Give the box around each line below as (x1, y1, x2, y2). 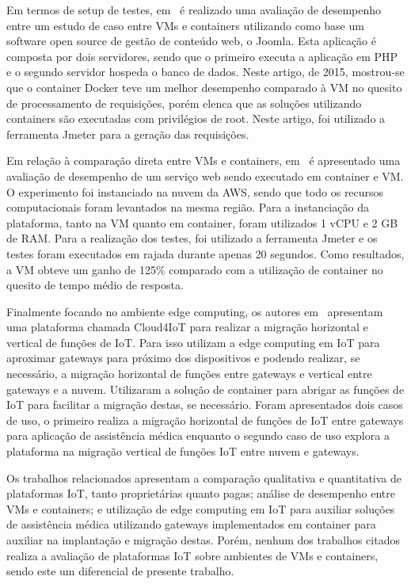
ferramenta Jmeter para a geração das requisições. (6, 125, 249, 142)
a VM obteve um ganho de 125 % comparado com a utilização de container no (6, 261, 383, 277)
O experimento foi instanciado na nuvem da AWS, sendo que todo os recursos (6, 183, 384, 200)
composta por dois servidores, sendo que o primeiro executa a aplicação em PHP (6, 48, 398, 64)
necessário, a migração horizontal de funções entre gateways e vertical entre (6, 365, 372, 382)
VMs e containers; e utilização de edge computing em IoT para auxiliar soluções (6, 500, 395, 517)
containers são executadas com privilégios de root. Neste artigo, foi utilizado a (6, 110, 386, 127)
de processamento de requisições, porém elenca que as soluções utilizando (6, 94, 362, 111)
